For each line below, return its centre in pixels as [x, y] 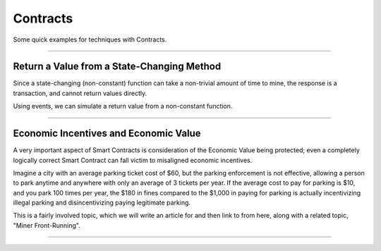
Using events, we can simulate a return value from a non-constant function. [123, 106]
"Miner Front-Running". [47, 225]
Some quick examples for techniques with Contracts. [90, 39]
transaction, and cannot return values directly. [80, 93]
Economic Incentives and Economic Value [107, 134]
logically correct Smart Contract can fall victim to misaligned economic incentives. [133, 160]
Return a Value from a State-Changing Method [117, 67]
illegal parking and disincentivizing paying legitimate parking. [102, 203]
